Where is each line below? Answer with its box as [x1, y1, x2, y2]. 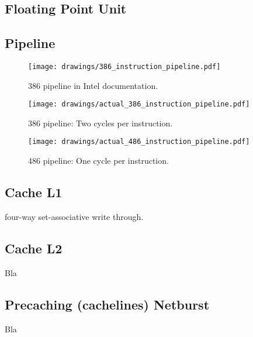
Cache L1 [5, 183, 63, 201]
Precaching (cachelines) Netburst [5, 295, 210, 313]
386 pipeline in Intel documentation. [28, 79, 158, 91]
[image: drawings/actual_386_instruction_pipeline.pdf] [28, 100, 250, 109]
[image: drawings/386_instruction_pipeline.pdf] [28, 62, 221, 71]
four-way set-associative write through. [5, 210, 144, 222]
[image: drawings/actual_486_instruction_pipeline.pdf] [28, 137, 250, 146]
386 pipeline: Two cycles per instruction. [28, 116, 173, 129]
